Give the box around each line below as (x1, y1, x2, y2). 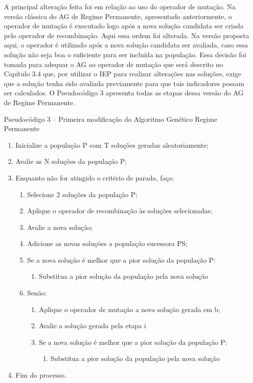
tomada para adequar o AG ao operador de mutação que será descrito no (4, 59, 223, 69)
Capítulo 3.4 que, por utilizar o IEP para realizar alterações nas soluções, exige (4, 68, 241, 79)
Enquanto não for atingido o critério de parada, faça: (15, 172, 174, 182)
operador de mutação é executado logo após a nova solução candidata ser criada (4, 21, 244, 31)
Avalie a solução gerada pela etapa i (39, 320, 146, 331)
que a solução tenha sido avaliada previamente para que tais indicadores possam (4, 78, 244, 88)
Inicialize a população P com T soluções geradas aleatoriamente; (15, 139, 208, 150)
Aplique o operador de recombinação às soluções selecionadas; (27, 205, 212, 216)
